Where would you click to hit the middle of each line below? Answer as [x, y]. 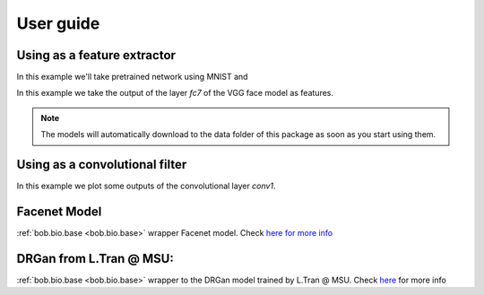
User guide [58, 23]
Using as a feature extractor [96, 55]
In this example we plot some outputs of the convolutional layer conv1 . [146, 186]
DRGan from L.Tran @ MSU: [95, 259]
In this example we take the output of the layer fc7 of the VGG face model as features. [175, 93]
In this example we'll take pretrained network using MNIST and [132, 77]
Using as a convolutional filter [102, 165]
